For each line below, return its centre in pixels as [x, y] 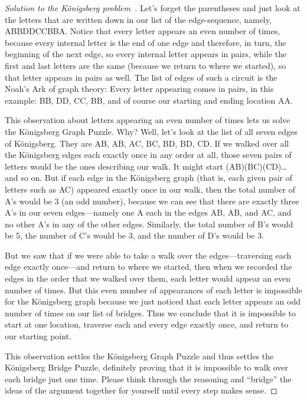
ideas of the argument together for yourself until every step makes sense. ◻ [141, 390]
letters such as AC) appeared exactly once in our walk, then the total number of [150, 189]
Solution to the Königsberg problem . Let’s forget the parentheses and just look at [153, 8]
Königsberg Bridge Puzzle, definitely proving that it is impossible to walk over [146, 367]
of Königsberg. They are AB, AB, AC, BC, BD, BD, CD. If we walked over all [147, 143]
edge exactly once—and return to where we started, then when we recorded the [148, 267]
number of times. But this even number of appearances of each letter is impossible [153, 290]
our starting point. [38, 336]
